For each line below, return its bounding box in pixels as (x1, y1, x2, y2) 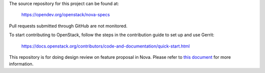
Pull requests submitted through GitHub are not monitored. (9, 23, 128, 29)
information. (9, 61, 34, 67)
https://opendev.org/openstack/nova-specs (21, 12, 110, 18)
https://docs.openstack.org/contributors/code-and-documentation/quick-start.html (21, 43, 190, 49)
